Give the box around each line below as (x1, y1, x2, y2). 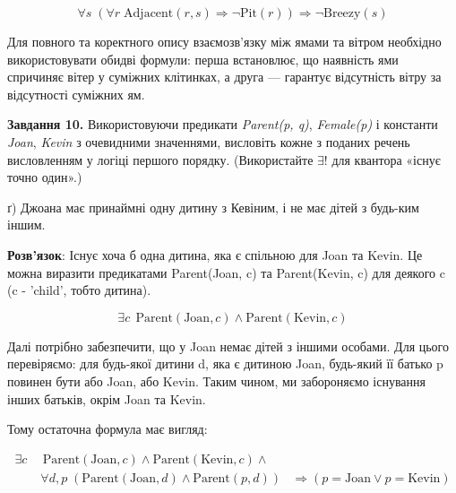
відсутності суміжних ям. (7, 84, 145, 103)
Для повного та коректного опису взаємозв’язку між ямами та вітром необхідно (7, 32, 442, 50)
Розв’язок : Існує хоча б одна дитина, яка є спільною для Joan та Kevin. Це (7, 245, 423, 264)
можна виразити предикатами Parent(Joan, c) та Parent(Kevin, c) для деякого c (7, 263, 445, 281)
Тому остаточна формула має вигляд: (7, 419, 208, 438)
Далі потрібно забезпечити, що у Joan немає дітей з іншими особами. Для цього (7, 336, 450, 355)
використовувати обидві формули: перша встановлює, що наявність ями (7, 49, 399, 68)
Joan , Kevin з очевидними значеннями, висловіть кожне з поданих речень (7, 132, 410, 151)
